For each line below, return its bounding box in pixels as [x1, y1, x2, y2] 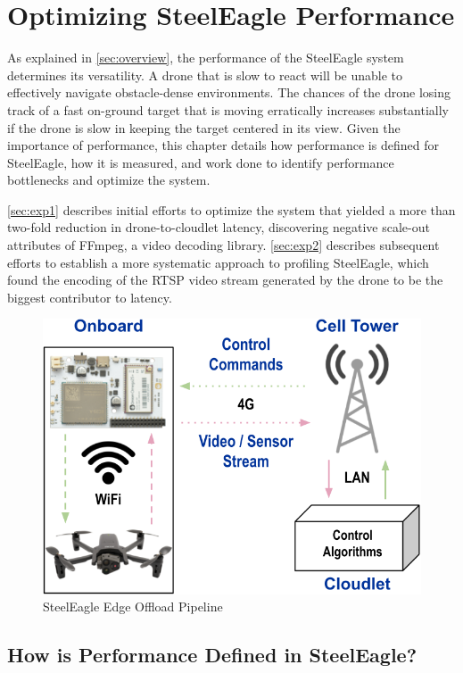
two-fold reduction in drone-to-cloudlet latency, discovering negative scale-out [7, 218, 430, 237]
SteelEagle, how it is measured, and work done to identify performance [7, 153, 394, 171]
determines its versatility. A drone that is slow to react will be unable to [7, 65, 403, 84]
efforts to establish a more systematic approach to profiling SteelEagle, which [7, 253, 429, 271]
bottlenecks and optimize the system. [7, 170, 211, 189]
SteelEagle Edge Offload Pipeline [43, 597, 223, 616]
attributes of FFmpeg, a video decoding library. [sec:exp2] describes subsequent [7, 236, 440, 254]
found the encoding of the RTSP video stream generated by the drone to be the [7, 270, 443, 289]
